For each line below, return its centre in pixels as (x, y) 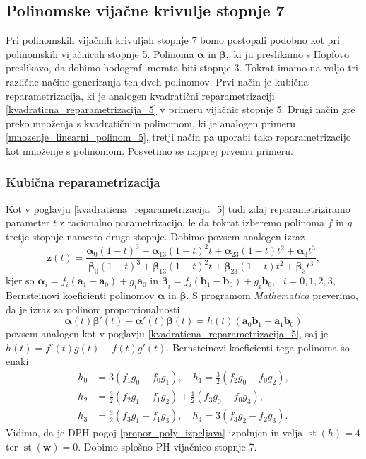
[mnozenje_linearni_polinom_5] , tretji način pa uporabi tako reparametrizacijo (178, 137)
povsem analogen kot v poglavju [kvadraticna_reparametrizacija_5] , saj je (167, 333)
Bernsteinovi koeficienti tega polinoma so (261, 347)
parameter (28, 222)
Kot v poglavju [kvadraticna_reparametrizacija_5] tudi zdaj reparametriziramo (178, 208)
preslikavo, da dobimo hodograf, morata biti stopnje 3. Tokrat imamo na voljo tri (182, 68)
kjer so (20, 280)
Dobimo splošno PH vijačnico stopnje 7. (170, 446)
